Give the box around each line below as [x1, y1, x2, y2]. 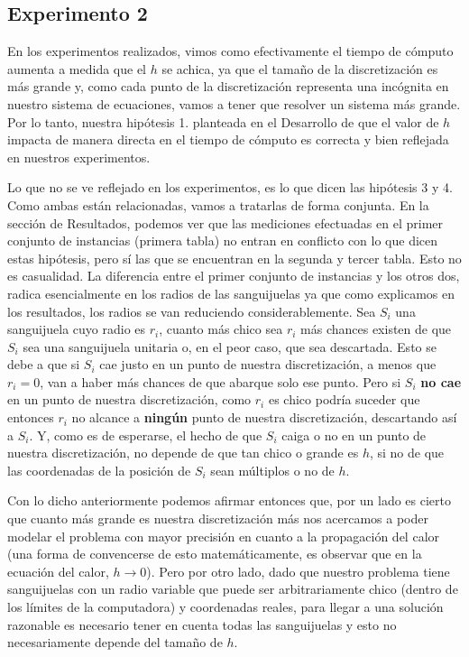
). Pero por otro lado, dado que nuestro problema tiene [146, 561, 450, 580]
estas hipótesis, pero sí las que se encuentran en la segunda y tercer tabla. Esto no [7, 248, 462, 267]
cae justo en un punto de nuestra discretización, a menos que [99, 355, 437, 374]
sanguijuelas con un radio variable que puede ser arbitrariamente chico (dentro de [7, 579, 458, 598]
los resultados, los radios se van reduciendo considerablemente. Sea [7, 301, 376, 320]
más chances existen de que [300, 319, 452, 338]
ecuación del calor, [7, 561, 109, 580]
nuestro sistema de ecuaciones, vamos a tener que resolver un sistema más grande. [7, 94, 461, 113]
